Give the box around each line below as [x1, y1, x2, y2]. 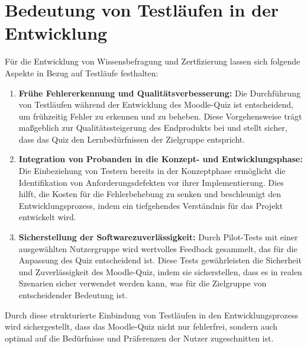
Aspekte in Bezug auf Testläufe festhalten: [5, 66, 159, 79]
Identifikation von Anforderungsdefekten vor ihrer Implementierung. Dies [18, 176, 284, 188]
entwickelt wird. [18, 211, 76, 223]
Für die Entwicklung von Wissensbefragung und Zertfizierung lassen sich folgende [5, 55, 300, 67]
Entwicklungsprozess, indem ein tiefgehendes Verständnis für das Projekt [18, 199, 283, 211]
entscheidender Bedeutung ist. [18, 289, 128, 301]
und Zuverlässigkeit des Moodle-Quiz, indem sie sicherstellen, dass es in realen [18, 265, 302, 278]
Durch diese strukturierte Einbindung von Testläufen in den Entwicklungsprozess [5, 308, 298, 321]
